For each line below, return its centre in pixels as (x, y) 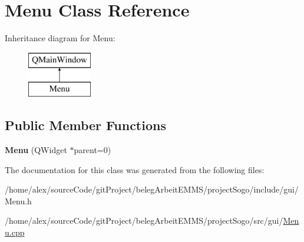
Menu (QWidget (36, 150)
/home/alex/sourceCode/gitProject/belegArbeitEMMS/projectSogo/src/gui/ (144, 221)
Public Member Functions (85, 125)
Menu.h (18, 200)
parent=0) (92, 150)
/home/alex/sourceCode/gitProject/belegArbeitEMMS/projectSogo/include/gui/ (152, 189)
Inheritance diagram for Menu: (60, 38)
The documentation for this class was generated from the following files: (135, 169)
